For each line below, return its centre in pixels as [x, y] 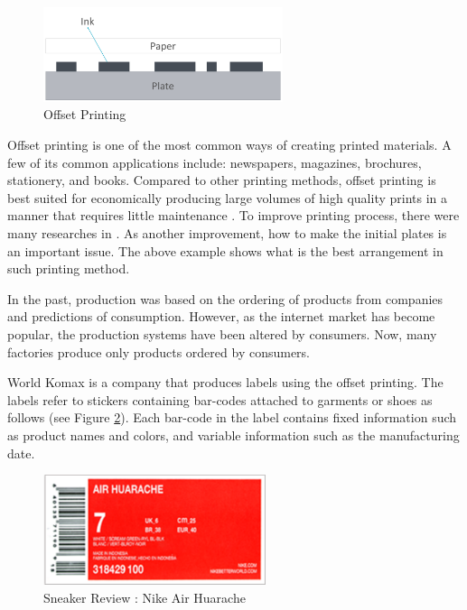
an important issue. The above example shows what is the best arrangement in [225, 250]
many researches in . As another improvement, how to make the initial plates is [227, 233]
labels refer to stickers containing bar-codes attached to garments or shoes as [220, 399]
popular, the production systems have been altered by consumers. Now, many [222, 334]
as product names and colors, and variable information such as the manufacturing [233, 434]
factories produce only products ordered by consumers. [159, 351]
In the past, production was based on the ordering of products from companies [225, 298]
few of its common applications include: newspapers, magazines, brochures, [215, 162]
